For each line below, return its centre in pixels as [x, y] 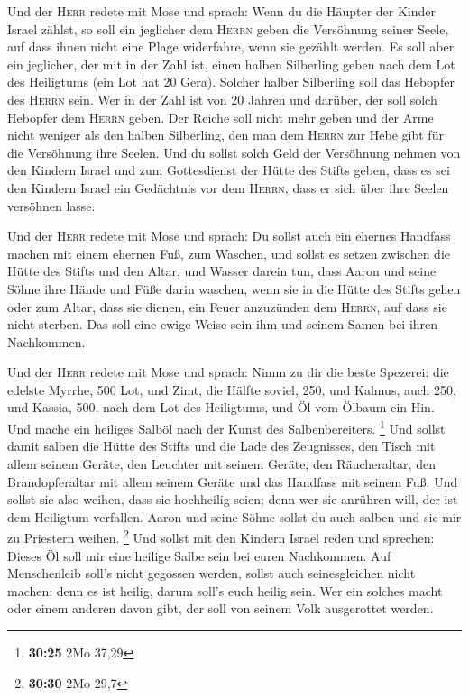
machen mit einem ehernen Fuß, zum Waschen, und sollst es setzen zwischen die [229, 253]
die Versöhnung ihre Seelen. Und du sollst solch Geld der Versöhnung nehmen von [234, 152]
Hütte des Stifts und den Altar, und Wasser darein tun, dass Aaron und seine [222, 271]
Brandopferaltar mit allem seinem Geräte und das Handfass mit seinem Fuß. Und [233, 481]
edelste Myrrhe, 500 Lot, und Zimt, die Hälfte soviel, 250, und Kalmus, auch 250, [232, 389]
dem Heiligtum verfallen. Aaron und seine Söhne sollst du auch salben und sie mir [234, 516]
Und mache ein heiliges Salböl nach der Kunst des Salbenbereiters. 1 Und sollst [226, 427]
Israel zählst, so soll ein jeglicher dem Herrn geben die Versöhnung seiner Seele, [228, 28]
